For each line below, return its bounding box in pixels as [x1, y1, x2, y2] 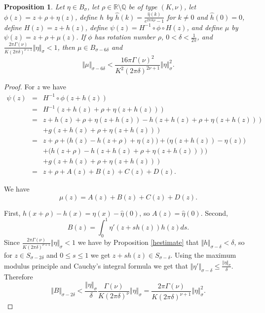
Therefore [4, 271, 33, 281]
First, [4, 207, 21, 218]
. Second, [200, 207, 228, 218]
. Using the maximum [170, 249, 236, 260]
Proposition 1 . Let [4, 1, 65, 11]
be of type [128, 1, 157, 11]
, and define [187, 22, 223, 32]
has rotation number [94, 32, 155, 42]
